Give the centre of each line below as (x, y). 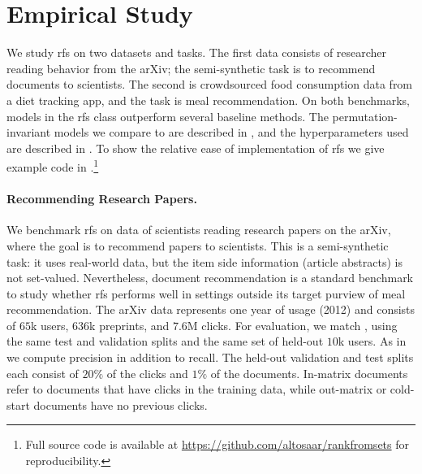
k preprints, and (129, 325)
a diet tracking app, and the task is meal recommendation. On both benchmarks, (208, 100)
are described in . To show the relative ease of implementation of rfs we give (196, 148)
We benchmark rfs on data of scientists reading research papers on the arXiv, (199, 230)
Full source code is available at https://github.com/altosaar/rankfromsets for (217, 444)
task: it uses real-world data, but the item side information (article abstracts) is (205, 261)
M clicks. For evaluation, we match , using (292, 325)
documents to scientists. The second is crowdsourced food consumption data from (210, 84)
